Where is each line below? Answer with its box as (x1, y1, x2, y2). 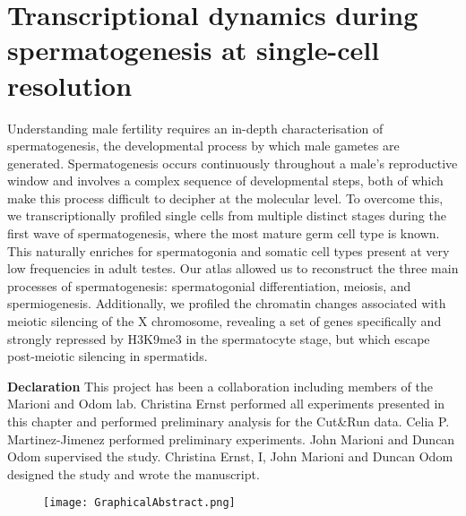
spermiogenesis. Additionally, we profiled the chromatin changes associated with (7, 294, 446, 313)
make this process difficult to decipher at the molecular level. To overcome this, (7, 188, 444, 207)
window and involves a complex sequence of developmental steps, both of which (7, 171, 444, 190)
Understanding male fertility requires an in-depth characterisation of (7, 118, 384, 137)
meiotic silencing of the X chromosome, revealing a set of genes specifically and (7, 312, 442, 331)
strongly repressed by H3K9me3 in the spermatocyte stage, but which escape (7, 329, 430, 348)
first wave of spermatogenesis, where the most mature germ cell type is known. (7, 224, 440, 243)
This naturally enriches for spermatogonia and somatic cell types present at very (7, 241, 450, 260)
